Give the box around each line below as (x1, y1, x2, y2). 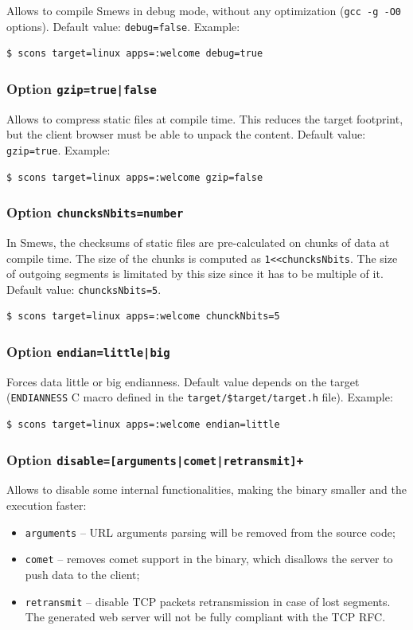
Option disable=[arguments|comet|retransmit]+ (6, 449, 304, 469)
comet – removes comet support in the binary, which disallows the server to (25, 550, 393, 567)
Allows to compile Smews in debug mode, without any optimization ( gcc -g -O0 (6, 2, 402, 18)
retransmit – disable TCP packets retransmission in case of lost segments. (25, 593, 391, 609)
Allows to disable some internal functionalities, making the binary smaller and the (6, 481, 407, 498)
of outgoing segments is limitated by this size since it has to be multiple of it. (6, 265, 384, 282)
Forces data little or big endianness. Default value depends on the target (6, 373, 360, 389)
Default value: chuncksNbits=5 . (6, 280, 162, 297)
